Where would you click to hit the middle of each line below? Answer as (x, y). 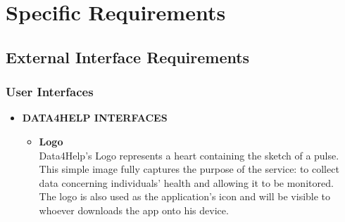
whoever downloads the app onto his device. (134, 210)
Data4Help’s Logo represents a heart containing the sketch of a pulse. (189, 155)
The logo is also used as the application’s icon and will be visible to (185, 196)
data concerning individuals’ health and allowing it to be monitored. (186, 182)
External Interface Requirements (128, 57)
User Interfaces (50, 92)
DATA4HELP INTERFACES (95, 118)
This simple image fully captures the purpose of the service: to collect (189, 169)
